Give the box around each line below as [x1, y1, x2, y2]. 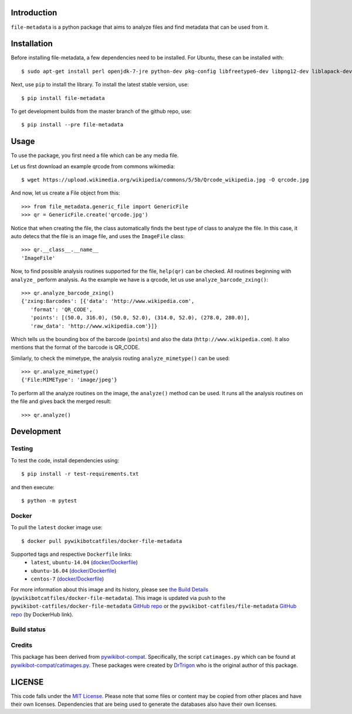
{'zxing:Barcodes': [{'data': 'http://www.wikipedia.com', [21, 298, 195, 305]
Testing [11, 445, 33, 453]
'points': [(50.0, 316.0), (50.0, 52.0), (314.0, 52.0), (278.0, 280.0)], [30, 315, 251, 321]
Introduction [11, 8, 57, 18]
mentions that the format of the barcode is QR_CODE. [11, 344, 140, 351]
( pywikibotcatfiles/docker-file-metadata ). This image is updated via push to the [11, 594, 226, 601]
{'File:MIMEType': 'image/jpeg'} [21, 376, 117, 383]
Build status [11, 625, 46, 633]
